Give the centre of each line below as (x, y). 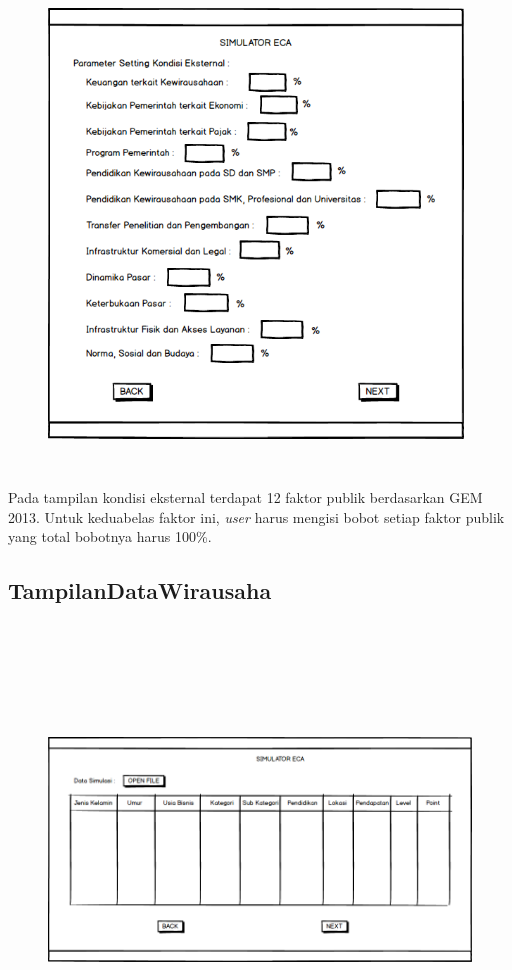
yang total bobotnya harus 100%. (110, 536)
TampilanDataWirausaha (140, 590)
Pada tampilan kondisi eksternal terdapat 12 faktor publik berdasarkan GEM (245, 496)
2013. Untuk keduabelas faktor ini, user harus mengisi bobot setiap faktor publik (256, 516)
